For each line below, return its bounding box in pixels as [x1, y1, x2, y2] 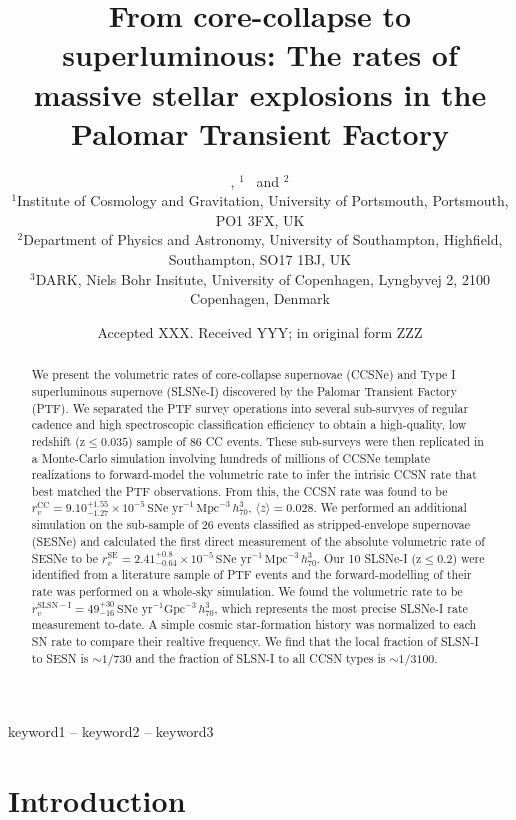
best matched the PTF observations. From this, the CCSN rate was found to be [31, 482, 448, 499]
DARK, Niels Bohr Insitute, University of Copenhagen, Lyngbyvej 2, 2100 [35, 268, 490, 289]
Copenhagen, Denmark [190, 288, 330, 309]
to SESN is [31, 649, 89, 666]
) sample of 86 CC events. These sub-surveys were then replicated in [128, 432, 484, 449]
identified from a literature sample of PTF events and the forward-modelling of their [31, 566, 472, 583]
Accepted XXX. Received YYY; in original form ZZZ [97, 321, 423, 342]
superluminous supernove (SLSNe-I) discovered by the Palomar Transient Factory [31, 382, 457, 399]
